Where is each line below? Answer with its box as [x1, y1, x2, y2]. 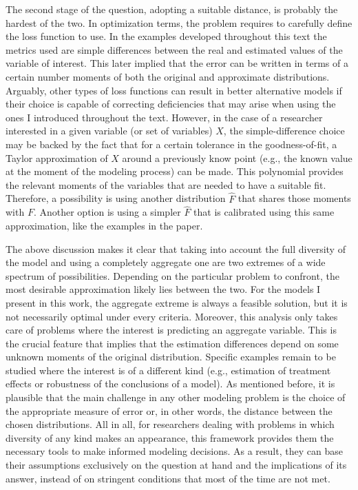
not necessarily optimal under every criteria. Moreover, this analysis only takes [6, 309, 338, 323]
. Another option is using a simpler [33, 205, 181, 219]
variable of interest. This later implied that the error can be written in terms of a [6, 56, 348, 70]
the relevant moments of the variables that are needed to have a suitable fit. [6, 177, 326, 192]
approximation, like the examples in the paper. [6, 218, 203, 232]
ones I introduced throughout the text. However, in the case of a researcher [6, 110, 323, 124]
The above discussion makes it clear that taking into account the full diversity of [6, 241, 346, 256]
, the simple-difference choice [223, 123, 345, 138]
